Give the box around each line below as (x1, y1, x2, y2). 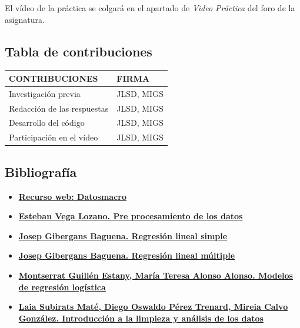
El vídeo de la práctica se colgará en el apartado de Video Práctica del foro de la (5, 2, 295, 14)
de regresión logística (18, 280, 106, 293)
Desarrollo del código (9, 116, 85, 129)
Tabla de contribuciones (5, 42, 152, 60)
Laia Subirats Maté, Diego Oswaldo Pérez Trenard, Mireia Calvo (18, 300, 288, 313)
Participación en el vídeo (9, 131, 98, 143)
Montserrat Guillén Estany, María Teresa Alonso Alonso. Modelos (18, 269, 293, 281)
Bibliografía (5, 162, 77, 180)
